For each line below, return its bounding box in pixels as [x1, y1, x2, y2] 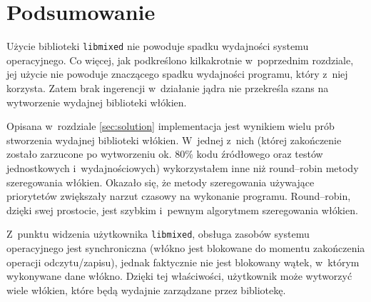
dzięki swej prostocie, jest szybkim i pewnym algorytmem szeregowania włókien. [6, 202, 358, 217]
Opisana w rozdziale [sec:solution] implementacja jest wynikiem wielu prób [6, 119, 335, 134]
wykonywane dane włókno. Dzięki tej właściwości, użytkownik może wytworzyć [6, 268, 352, 283]
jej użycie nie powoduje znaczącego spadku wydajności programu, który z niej [6, 66, 348, 81]
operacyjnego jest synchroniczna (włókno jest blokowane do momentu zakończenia [6, 240, 365, 255]
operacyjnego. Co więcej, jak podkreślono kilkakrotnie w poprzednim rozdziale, [6, 52, 354, 67]
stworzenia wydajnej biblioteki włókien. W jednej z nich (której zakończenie [6, 132, 342, 147]
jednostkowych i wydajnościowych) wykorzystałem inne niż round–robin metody [6, 160, 359, 175]
